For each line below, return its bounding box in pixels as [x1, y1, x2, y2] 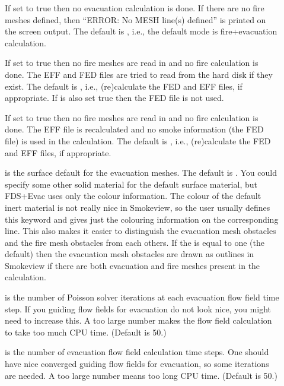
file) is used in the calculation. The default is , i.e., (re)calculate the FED [5, 134, 271, 147]
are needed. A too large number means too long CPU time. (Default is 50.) [5, 369, 277, 381]
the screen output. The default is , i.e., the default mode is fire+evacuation [5, 25, 277, 37]
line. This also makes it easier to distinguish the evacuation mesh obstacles [5, 224, 276, 237]
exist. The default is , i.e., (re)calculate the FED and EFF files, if [5, 80, 242, 92]
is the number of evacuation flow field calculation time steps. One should [5, 346, 269, 358]
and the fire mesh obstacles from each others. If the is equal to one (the [5, 236, 264, 248]
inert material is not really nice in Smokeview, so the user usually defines [5, 201, 270, 213]
